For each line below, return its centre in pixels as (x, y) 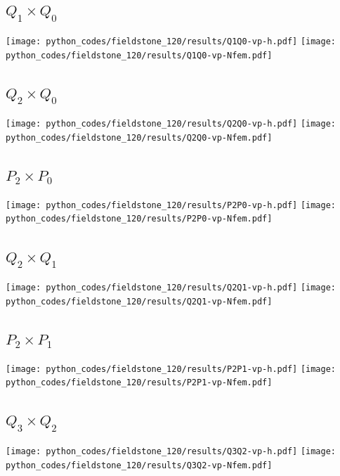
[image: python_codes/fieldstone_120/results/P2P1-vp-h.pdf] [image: (171, 369)
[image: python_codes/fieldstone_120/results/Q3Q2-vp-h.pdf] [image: (171, 451)
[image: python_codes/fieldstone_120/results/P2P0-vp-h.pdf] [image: (171, 205)
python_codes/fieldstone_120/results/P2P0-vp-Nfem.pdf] (139, 219)
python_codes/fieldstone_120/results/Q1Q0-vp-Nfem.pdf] (139, 55)
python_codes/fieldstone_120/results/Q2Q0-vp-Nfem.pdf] (139, 137)
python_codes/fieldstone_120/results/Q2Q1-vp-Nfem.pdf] (139, 301)
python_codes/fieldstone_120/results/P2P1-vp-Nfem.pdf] (139, 383)
